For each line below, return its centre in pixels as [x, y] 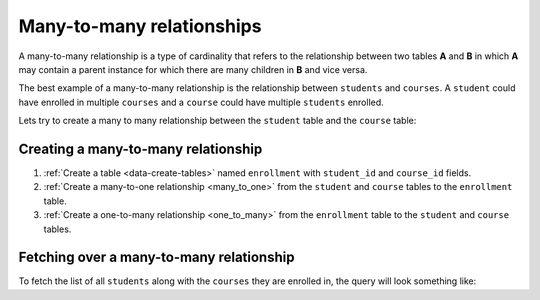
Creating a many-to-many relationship [140, 148]
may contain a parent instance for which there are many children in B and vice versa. [193, 69]
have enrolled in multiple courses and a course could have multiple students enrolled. [201, 102]
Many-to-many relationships [140, 26]
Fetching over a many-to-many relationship [156, 257]
